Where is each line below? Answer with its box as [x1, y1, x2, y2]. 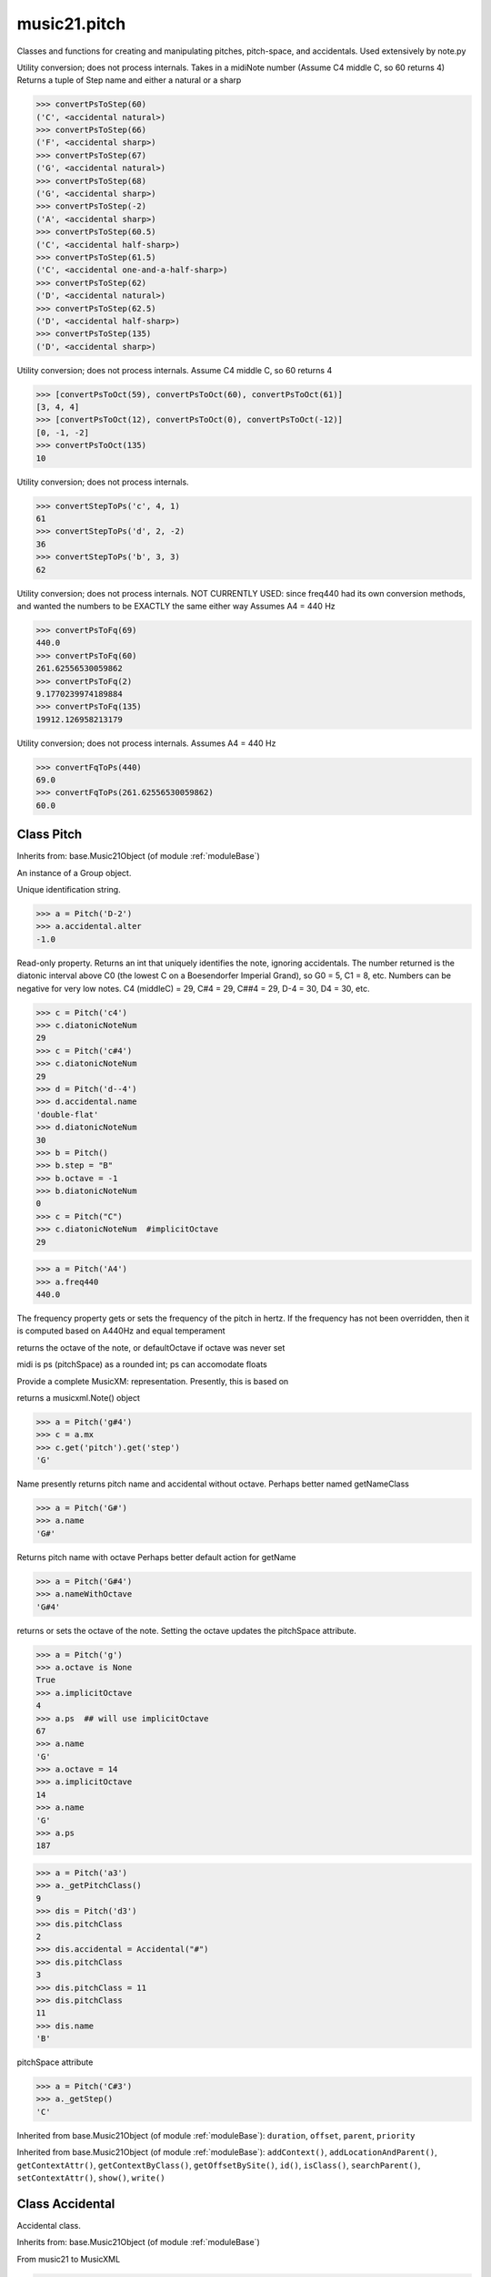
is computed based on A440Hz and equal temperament [16, 1325, 226, 1336]
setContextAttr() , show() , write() [16, 2172, 165, 2183]
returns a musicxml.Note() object [16, 1392, 141, 1403]
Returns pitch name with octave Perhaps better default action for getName [16, 1551, 296, 1562]
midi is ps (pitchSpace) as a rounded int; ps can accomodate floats [16, 1359, 267, 1370]
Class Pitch [16, 827, 83, 842]
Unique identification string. [16, 884, 122, 895]
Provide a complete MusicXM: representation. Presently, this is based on [16, 1375, 289, 1386]
